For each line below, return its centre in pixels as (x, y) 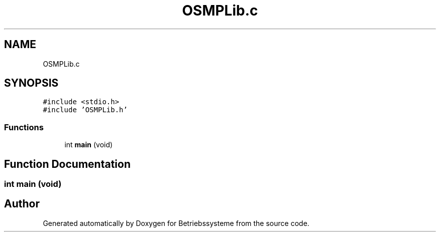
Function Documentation (67, 164)
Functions (24, 127)
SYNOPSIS (31, 83)
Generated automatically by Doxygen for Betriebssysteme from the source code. (176, 223)
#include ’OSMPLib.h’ (85, 110)
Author (22, 204)
